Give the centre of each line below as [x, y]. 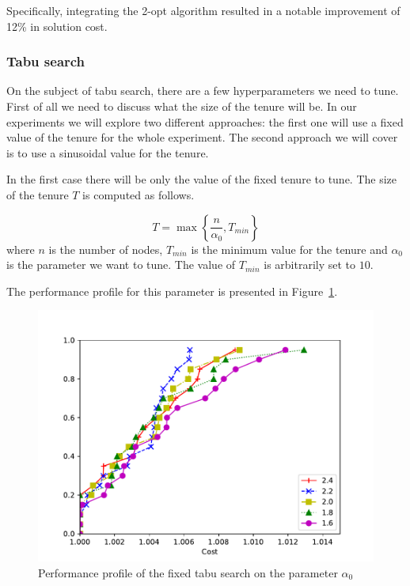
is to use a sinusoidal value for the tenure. [108, 152]
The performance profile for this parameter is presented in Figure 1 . [172, 291]
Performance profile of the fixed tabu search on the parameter [188, 572]
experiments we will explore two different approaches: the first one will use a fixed [205, 121]
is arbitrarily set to [310, 265]
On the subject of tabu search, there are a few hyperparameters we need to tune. [203, 91]
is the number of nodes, [106, 249]
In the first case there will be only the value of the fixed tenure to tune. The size [202, 179]
